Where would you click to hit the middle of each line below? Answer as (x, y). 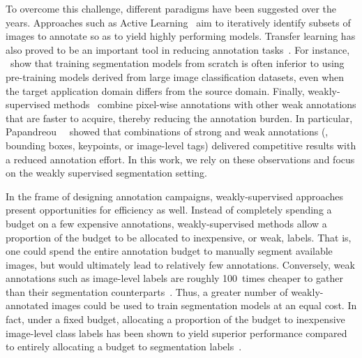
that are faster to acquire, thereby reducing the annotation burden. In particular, (179, 118)
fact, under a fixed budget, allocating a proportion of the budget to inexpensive (175, 319)
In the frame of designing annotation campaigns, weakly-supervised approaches (174, 196)
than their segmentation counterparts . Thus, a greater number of (147, 291)
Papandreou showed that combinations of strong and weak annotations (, (167, 132)
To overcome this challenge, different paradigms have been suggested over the (171, 8)
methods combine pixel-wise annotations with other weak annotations (205, 104)
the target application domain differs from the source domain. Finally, (155, 90)
